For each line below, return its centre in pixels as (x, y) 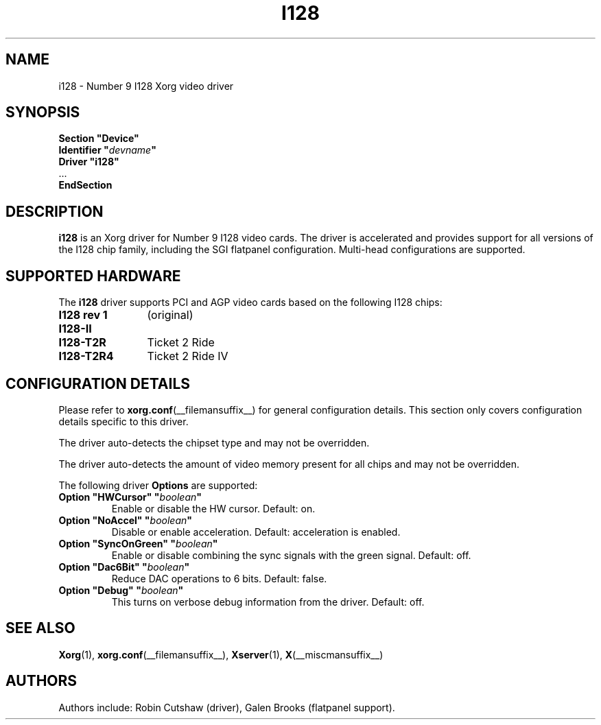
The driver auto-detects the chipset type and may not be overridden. (214, 442)
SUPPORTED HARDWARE (93, 276)
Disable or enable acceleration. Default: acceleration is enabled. (256, 532)
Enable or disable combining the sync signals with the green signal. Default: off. (291, 555)
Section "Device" (99, 139)
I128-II (75, 329)
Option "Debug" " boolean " (121, 590)
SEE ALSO (40, 628)
